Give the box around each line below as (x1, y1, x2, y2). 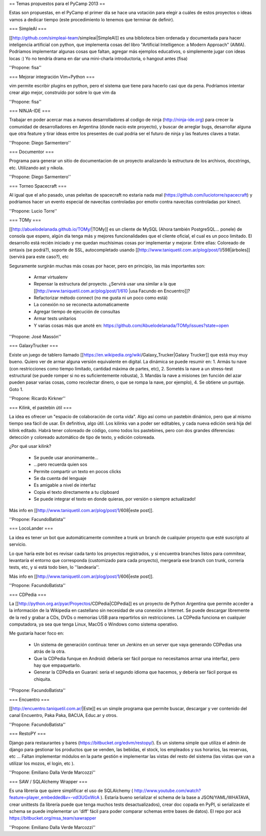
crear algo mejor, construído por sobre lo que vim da (9, 89, 116, 96)
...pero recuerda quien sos (33, 462, 88, 468)
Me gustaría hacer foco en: (9, 630, 64, 637)
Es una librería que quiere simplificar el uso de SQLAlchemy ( (9, 788, 133, 794)
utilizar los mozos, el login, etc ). (9, 760, 75, 766)
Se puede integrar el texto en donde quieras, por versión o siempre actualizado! (33, 496, 196, 502)
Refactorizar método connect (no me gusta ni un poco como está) (33, 295, 168, 301)
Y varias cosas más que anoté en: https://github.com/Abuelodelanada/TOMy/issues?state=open (33, 322, 229, 328)
